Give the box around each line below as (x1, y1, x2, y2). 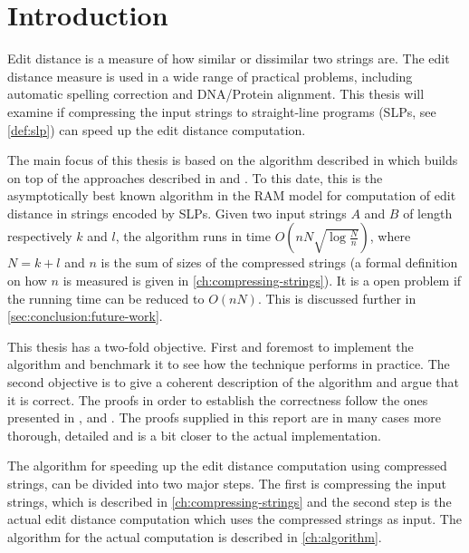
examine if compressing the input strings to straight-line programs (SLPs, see (7, 102, 436, 121)
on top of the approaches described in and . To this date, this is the (7, 168, 383, 187)
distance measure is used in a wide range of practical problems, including (7, 66, 413, 85)
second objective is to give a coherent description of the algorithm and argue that (7, 373, 459, 392)
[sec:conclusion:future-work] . (7, 306, 163, 325)
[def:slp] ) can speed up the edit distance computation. (7, 120, 306, 139)
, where (369, 227, 411, 246)
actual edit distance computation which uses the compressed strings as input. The (7, 509, 462, 529)
